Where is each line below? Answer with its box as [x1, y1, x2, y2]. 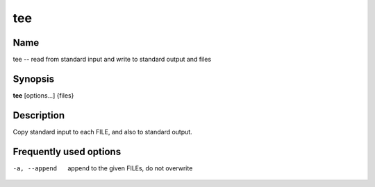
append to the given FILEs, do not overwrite [67, 163, 193, 172]
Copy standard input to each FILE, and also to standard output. [12, 127, 192, 136]
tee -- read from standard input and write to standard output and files [12, 55, 212, 64]
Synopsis [12, 73, 55, 84]
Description [12, 109, 65, 121]
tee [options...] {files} [12, 91, 74, 100]
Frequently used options [12, 145, 122, 157]
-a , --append [12, 164, 58, 172]
